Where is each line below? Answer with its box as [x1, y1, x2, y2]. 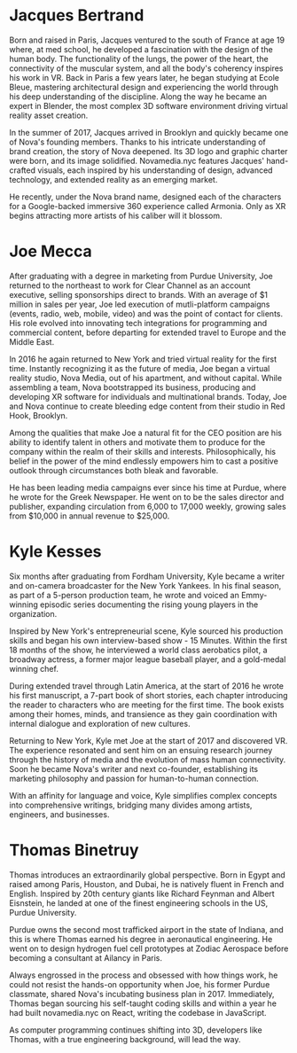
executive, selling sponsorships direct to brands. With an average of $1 [9, 289, 269, 300]
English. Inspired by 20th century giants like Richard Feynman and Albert [9, 888, 275, 899]
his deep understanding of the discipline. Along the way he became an [9, 90, 268, 102]
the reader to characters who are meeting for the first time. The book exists [9, 699, 285, 710]
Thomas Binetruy [9, 840, 139, 860]
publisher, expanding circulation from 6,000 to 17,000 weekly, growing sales [9, 501, 286, 511]
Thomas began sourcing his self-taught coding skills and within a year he [9, 998, 277, 1009]
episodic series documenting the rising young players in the [39, 599, 259, 610]
